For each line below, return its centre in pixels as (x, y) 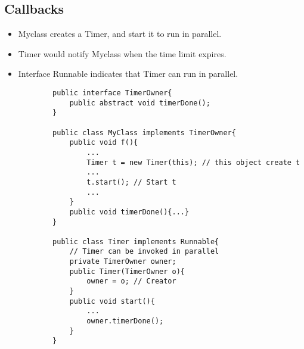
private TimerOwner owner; (123, 262)
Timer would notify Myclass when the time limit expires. (122, 53)
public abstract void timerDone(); (140, 103)
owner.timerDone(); (125, 321)
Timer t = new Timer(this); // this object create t (193, 162)
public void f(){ (104, 143)
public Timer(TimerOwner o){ (127, 271)
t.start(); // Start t (131, 182)
